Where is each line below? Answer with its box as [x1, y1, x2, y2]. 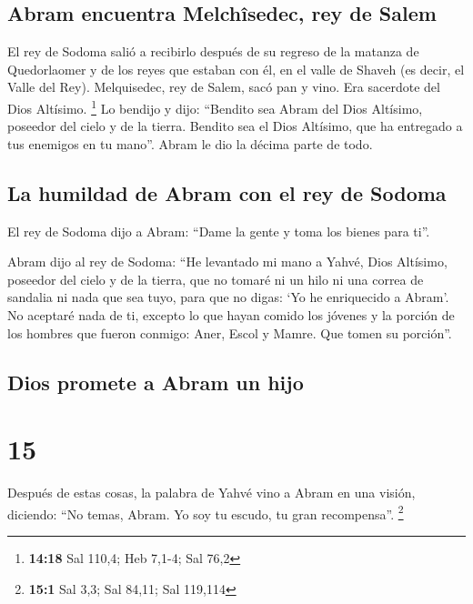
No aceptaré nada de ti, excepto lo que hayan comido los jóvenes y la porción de [7, 306, 455, 324]
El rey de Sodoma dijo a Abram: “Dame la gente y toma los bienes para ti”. [7, 221, 430, 240]
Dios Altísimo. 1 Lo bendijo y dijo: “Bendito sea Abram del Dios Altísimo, [7, 96, 423, 117]
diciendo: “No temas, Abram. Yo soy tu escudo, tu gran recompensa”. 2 [7, 501, 404, 523]
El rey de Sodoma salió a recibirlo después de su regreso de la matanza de [7, 42, 419, 61]
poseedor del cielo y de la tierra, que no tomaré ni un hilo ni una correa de [7, 269, 424, 288]
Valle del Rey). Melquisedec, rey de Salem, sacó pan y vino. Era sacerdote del [7, 77, 440, 96]
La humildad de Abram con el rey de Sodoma [7, 178, 447, 206]
